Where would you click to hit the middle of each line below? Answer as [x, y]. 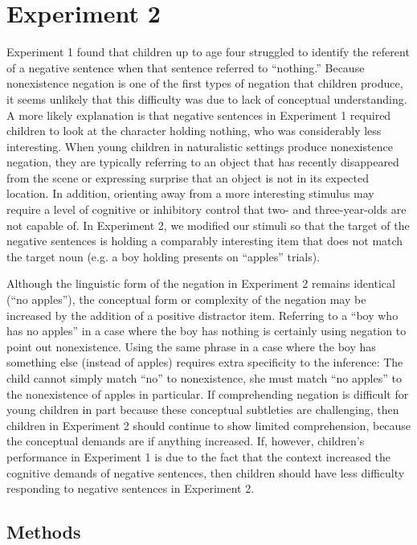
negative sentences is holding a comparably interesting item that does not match [205, 241]
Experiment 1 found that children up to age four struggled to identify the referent [208, 52]
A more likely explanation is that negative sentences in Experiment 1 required [199, 115]
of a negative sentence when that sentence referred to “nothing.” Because [186, 67]
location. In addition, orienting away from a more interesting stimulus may [190, 193]
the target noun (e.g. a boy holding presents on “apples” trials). [164, 256]
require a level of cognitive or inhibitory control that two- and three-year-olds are [206, 209]
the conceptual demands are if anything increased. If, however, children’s [186, 441]
